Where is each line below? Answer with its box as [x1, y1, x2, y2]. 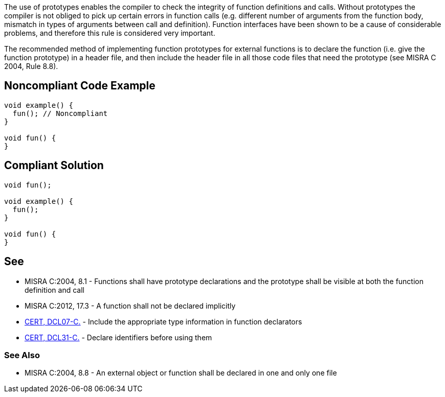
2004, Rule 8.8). [4, 62, 58, 71]
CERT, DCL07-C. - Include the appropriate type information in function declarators [25, 317, 302, 326]
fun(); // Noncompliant [12, 109, 108, 118]
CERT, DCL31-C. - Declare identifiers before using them [25, 333, 212, 342]
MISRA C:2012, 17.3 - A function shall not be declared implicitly [25, 301, 236, 310]
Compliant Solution [4, 159, 104, 172]
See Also [4, 349, 40, 360]
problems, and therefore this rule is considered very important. [4, 29, 215, 37]
